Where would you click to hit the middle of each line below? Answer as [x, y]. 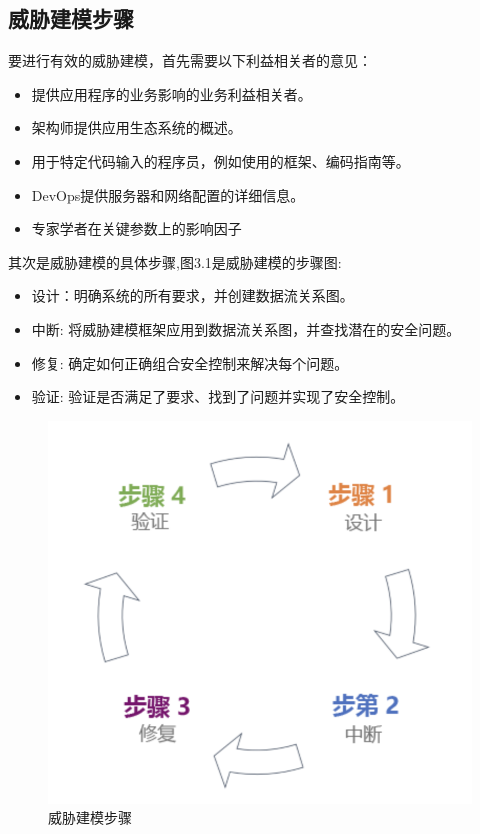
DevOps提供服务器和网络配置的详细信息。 [168, 194]
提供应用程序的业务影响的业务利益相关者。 [171, 93]
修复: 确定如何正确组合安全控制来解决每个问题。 [190, 362]
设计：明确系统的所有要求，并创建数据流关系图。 [192, 295]
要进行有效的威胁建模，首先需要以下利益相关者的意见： [190, 60]
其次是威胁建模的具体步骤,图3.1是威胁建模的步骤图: [175, 261]
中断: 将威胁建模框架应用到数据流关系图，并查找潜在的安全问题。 [246, 328]
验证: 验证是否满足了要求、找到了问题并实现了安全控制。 [218, 396]
